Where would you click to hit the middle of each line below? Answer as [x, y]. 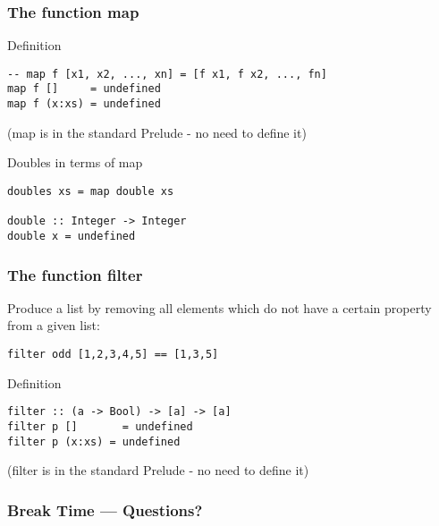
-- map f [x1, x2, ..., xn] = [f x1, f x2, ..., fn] [167, 74]
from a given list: [54, 325]
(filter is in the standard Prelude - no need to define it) [158, 470]
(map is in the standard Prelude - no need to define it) [157, 132]
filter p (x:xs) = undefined [94, 441]
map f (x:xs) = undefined [84, 104]
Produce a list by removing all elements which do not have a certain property [219, 307]
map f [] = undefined [84, 89]
